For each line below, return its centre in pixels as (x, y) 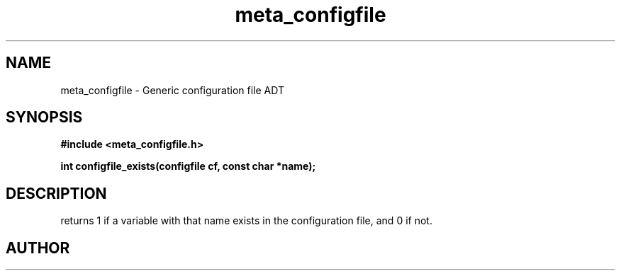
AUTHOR (38, 248)
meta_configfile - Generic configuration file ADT (172, 90)
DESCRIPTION (56, 193)
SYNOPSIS (44, 117)
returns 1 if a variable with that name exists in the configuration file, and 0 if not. (246, 221)
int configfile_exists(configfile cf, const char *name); (188, 166)
